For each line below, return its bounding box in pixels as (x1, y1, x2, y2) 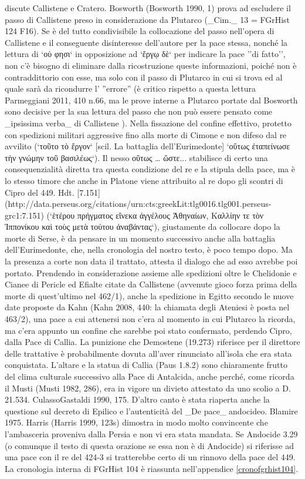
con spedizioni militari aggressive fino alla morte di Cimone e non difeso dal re (5, 128, 287, 140)
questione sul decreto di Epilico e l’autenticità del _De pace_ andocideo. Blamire (5, 404, 298, 417)
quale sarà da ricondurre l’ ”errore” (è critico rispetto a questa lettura (5, 82, 256, 95)
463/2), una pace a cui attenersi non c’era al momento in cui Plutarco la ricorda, (5, 313, 296, 325)
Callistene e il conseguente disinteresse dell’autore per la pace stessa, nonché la (5, 36, 288, 48)
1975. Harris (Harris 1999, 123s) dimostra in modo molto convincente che (5, 416, 268, 428)
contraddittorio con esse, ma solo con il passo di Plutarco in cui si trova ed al (5, 71, 283, 83)
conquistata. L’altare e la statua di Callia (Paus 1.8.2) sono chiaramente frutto (5, 359, 287, 371)
